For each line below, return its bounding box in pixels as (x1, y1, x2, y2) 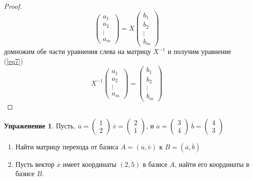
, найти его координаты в (175, 159, 250, 169)
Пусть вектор (15, 159, 55, 169)
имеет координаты (62, 159, 117, 169)
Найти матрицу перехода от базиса (15, 141, 118, 151)
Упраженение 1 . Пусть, (4, 120, 76, 130)
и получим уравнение (167, 46, 232, 56)
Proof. (4, 1, 22, 11)
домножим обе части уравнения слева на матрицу (4, 46, 151, 56)
